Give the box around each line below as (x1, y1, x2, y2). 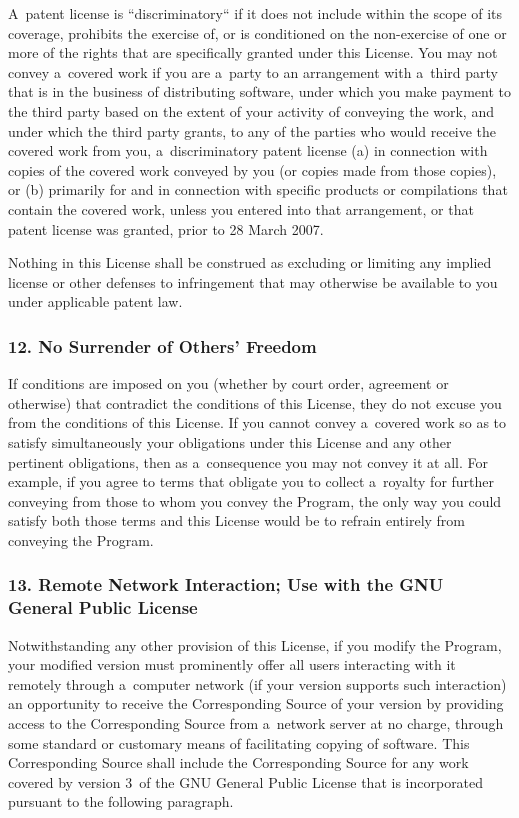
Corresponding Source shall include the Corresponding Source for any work (8, 752, 469, 773)
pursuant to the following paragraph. (8, 791, 234, 812)
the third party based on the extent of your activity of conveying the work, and (8, 100, 494, 121)
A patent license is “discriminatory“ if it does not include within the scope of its (8, 3, 503, 23)
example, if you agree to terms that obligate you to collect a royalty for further (8, 471, 495, 492)
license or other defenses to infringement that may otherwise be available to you (8, 271, 498, 292)
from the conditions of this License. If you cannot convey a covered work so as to (8, 412, 507, 433)
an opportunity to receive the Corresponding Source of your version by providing (8, 693, 504, 714)
